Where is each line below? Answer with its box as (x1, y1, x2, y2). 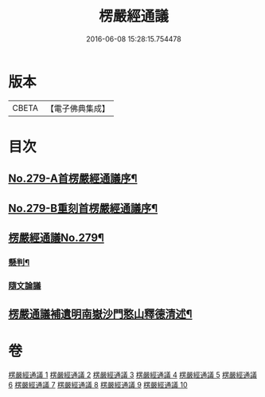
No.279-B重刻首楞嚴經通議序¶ (8, 201, 158, 215)
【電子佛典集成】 (45, 103, 110, 114)
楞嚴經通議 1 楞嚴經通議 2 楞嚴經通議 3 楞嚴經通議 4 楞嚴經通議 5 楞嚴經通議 (8, 370, 257, 379)
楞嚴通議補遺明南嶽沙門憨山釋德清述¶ (8, 308, 193, 321)
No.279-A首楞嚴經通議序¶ (8, 172, 138, 186)
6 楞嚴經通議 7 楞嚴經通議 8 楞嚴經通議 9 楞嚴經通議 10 (8, 380, 189, 390)
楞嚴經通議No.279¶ (8, 231, 105, 245)
